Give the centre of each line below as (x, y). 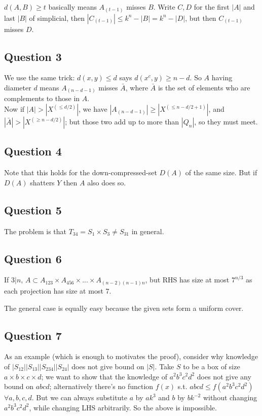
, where (137, 87)
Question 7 (33, 335)
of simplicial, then (57, 18)
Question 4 (33, 151)
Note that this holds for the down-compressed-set (81, 172)
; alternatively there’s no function (101, 386)
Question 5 (33, 210)
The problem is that (35, 231)
